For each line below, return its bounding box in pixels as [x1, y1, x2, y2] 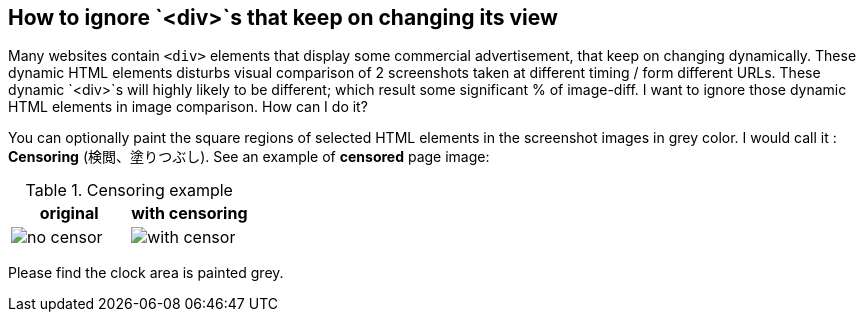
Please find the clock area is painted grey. [8, 264, 284, 282]
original [39, 203, 99, 224]
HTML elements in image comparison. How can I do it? [8, 98, 368, 116]
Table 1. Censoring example [25, 180, 233, 201]
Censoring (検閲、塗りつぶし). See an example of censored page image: [8, 148, 490, 166]
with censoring [131, 203, 248, 224]
